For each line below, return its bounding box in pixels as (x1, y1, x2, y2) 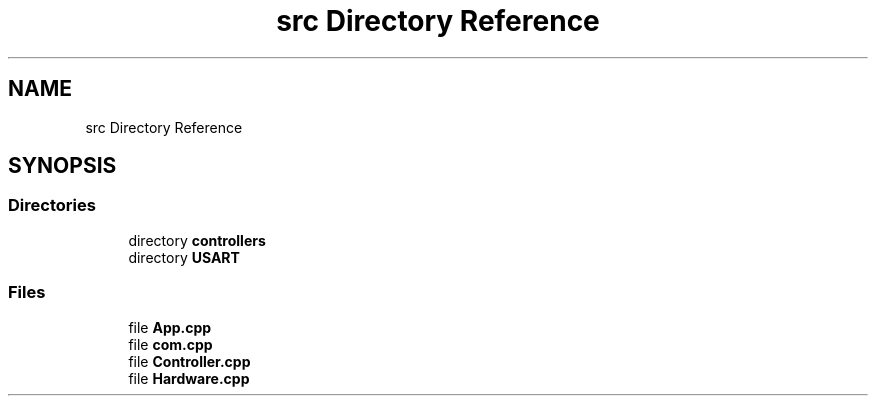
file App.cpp (128, 318, 212, 336)
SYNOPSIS (8, 153, 117, 179)
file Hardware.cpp (128, 369, 250, 387)
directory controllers (128, 231, 266, 249)
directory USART (128, 248, 240, 266)
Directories (8, 195, 96, 216)
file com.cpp (128, 335, 213, 353)
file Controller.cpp (128, 352, 251, 370)
